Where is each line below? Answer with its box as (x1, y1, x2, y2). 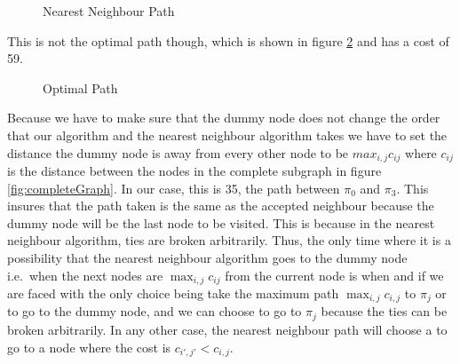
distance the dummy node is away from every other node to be (7, 143, 349, 162)
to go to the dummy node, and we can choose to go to (7, 302, 302, 320)
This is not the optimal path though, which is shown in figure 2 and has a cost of (7, 31, 449, 50)
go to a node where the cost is (7, 337, 171, 356)
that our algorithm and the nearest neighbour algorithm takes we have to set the (7, 125, 448, 144)
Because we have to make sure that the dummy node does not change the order (7, 108, 440, 127)
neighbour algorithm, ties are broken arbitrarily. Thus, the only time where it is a (7, 231, 451, 249)
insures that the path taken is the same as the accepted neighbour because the (7, 196, 434, 215)
